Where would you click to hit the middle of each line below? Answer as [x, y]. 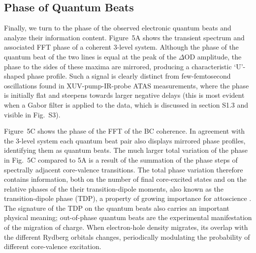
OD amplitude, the [213, 56]
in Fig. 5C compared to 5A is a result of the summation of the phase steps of [121, 159]
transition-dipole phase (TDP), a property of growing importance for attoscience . [128, 198]
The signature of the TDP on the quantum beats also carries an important [117, 208]
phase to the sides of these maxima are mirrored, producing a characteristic [118, 66]
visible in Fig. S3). [32, 114]
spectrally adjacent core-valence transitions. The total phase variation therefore [124, 169]
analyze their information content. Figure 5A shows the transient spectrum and [124, 37]
